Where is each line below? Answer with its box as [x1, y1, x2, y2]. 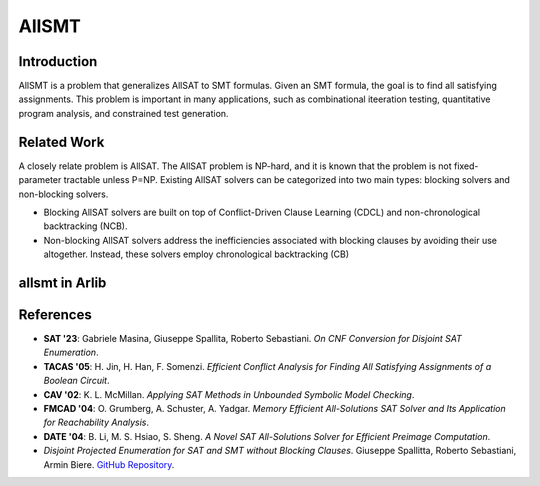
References [18, 306, 92, 323]
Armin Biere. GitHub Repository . [43, 458, 175, 470]
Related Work [18, 133, 105, 150]
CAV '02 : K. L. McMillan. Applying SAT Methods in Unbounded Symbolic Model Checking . [43, 388, 415, 400]
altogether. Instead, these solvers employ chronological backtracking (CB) [43, 248, 350, 260]
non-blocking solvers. [18, 188, 109, 200]
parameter [18, 174, 62, 186]
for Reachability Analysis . [43, 416, 150, 429]
